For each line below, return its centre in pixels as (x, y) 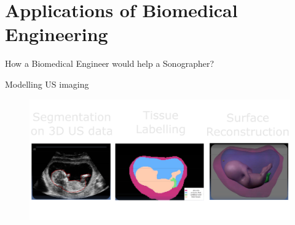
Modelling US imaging (47, 84)
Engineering (57, 34)
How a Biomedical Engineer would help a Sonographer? (110, 63)
